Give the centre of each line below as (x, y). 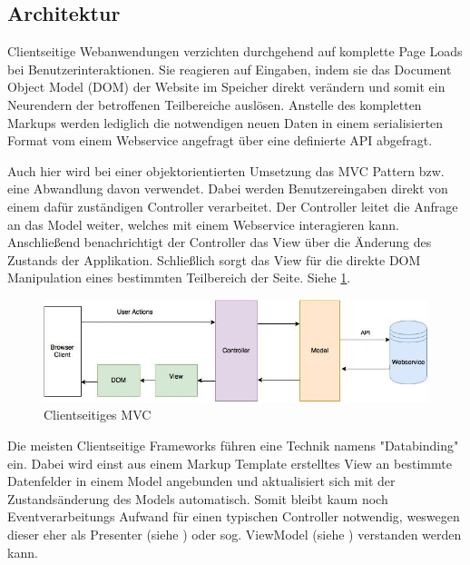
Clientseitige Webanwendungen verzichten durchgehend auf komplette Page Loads (235, 51)
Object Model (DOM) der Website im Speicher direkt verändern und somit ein (226, 87)
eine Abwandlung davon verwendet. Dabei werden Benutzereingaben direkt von (228, 188)
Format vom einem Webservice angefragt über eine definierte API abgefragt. (220, 140)
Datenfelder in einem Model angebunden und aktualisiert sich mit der (201, 481)
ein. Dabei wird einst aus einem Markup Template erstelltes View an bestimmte (230, 463)
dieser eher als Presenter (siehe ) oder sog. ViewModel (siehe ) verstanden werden (235, 534)
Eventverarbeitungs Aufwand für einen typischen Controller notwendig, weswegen (234, 516)
